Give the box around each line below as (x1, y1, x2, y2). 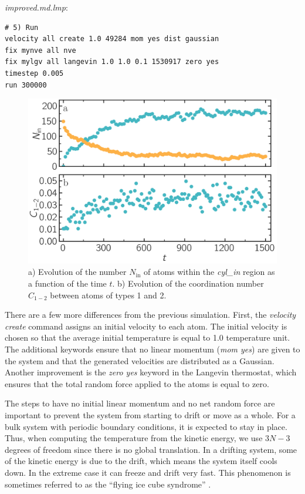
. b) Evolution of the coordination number (112, 277, 264, 290)
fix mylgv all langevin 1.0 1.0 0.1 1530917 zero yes (5, 58, 219, 66)
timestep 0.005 (5, 69, 64, 78)
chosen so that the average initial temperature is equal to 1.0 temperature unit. (5, 331, 290, 344)
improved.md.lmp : (5, 1, 68, 13)
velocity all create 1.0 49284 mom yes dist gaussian (5, 35, 219, 43)
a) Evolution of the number (28, 266, 127, 278)
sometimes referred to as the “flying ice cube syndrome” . (5, 478, 211, 490)
